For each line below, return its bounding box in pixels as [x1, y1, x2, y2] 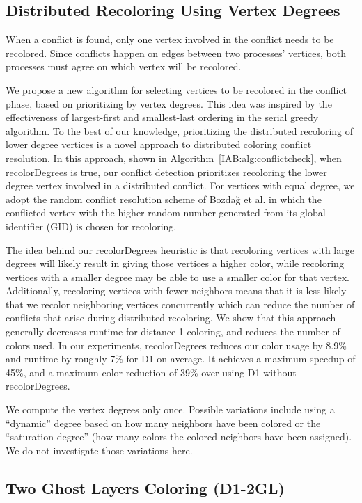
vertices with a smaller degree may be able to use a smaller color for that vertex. [6, 269, 350, 284]
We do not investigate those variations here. [6, 442, 193, 457]
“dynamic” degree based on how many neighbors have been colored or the [6, 415, 321, 430]
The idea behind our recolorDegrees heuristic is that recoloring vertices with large [6, 242, 354, 257]
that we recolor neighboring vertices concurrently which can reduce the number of [6, 296, 355, 311]
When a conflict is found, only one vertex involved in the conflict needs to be [6, 32, 334, 47]
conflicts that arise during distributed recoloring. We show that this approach [6, 310, 336, 325]
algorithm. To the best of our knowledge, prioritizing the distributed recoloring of [6, 123, 354, 138]
